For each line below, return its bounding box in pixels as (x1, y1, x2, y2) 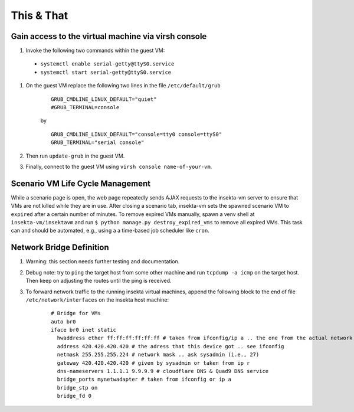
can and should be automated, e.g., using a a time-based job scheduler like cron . (11, 227, 209, 234)
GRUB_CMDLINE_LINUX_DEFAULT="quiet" (51, 96, 157, 103)
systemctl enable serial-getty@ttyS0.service (40, 61, 175, 67)
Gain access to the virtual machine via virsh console (11, 31, 207, 41)
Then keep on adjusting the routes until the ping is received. (25, 277, 172, 285)
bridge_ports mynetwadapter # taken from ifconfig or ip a (57, 376, 231, 383)
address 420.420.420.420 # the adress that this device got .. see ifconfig (57, 343, 284, 349)
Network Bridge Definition (11, 243, 109, 253)
